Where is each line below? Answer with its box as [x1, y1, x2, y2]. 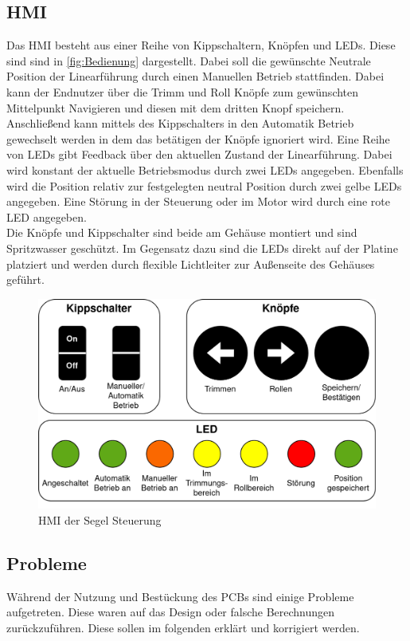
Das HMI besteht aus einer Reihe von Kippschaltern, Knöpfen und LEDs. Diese [6, 37, 396, 53]
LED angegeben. [6, 208, 87, 225]
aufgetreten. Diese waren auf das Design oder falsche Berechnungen [6, 604, 335, 620]
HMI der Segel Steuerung [38, 512, 162, 529]
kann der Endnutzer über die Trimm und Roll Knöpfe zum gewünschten [6, 83, 359, 100]
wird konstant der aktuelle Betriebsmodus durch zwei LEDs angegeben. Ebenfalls [6, 161, 404, 178]
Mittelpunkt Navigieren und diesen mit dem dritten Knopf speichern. [6, 99, 345, 116]
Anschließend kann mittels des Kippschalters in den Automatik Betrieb [6, 115, 354, 132]
